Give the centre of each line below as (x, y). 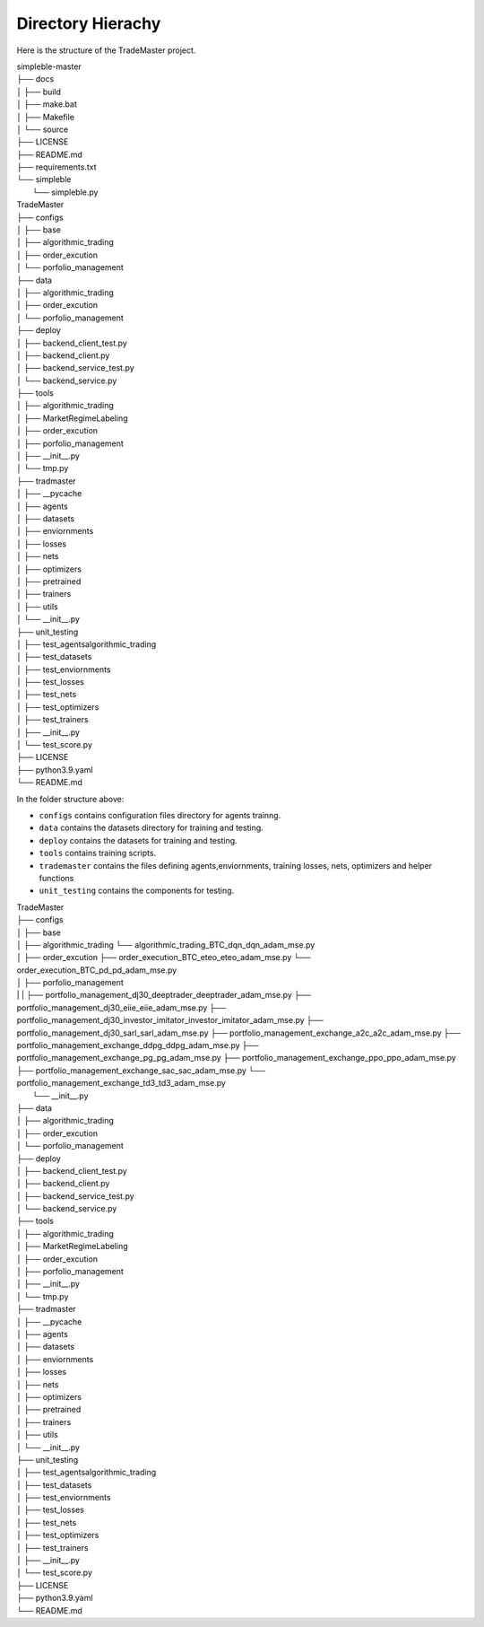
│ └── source (43, 129)
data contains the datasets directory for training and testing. (151, 828)
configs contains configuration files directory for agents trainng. (160, 815)
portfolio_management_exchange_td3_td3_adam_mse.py (121, 1083)
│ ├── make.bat (47, 104)
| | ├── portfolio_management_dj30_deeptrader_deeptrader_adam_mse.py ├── (164, 995)
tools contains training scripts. (98, 853)
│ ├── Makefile (46, 117)
